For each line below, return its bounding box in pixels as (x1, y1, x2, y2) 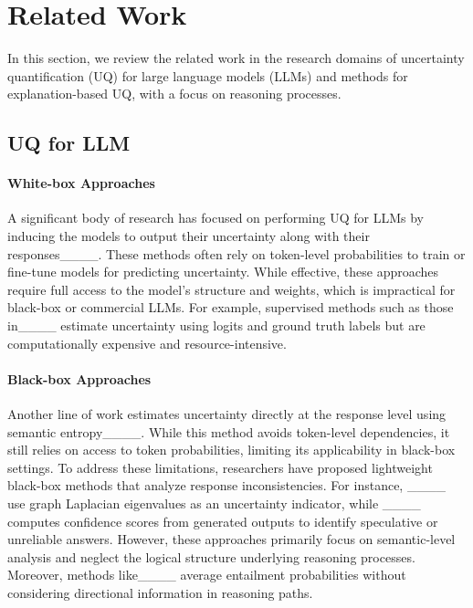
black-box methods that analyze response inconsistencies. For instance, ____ (7, 476, 446, 495)
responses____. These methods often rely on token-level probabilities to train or (7, 244, 466, 263)
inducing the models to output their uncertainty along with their (7, 226, 370, 246)
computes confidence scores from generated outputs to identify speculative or (7, 511, 438, 530)
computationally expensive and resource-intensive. (7, 333, 287, 352)
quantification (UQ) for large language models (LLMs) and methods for (7, 66, 408, 85)
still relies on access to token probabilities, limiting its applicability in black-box (7, 440, 456, 459)
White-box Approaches (7, 173, 155, 193)
